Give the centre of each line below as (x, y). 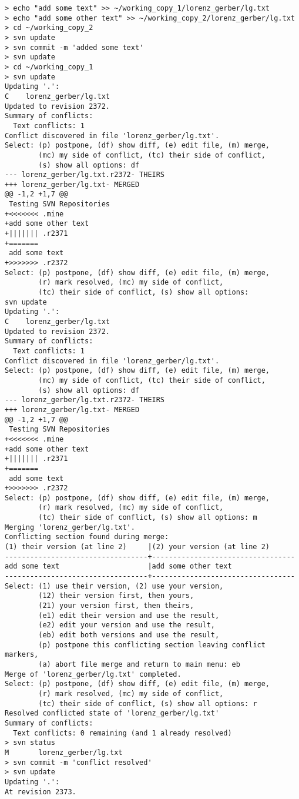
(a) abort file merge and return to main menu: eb (139, 664)
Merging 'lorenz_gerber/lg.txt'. (70, 527)
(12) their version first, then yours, (116, 596)
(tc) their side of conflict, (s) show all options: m (148, 518)
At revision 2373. (41, 792)
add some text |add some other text (118, 566)
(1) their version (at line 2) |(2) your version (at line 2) (137, 547)
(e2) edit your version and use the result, (127, 625)
